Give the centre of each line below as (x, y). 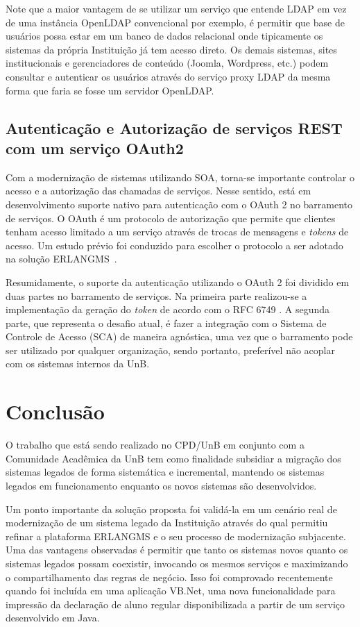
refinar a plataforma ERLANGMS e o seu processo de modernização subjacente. (176, 536)
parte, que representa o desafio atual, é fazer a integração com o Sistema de (166, 323)
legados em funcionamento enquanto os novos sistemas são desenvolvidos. (161, 485)
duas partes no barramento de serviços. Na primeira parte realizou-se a (156, 295)
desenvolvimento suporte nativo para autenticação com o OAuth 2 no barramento (179, 204)
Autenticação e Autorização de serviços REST (174, 127)
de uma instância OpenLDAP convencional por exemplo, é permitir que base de (175, 22)
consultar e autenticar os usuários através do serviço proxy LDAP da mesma (168, 76)
